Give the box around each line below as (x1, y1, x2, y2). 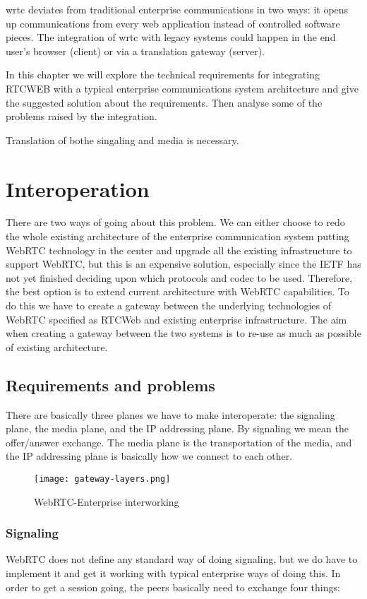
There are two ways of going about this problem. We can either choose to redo (6, 215, 345, 230)
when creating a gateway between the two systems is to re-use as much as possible (6, 326, 361, 340)
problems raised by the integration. (6, 109, 157, 124)
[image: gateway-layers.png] (34, 473, 171, 484)
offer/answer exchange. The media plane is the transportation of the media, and (6, 434, 352, 449)
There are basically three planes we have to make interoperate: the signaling (6, 407, 335, 422)
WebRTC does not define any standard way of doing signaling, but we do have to (6, 552, 358, 567)
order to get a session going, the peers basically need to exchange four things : (6, 579, 340, 594)
